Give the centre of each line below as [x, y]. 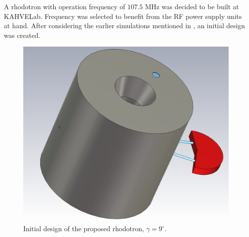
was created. [22, 35]
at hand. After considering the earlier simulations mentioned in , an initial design [124, 25]
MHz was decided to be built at [192, 6]
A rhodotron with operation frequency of [65, 6]
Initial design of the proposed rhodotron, [84, 229]
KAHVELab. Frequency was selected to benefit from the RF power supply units [123, 16]
